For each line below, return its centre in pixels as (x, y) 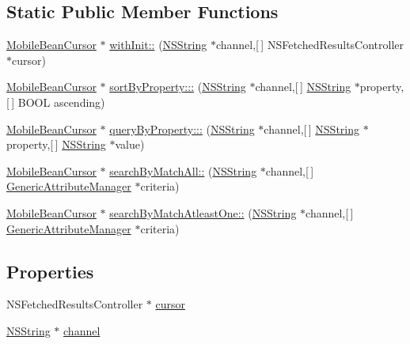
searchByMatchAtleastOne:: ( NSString (203, 212)
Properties (50, 271)
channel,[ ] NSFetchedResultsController (310, 45)
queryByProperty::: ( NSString (182, 129)
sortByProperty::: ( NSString (178, 87)
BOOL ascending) (61, 102)
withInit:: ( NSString (158, 45)
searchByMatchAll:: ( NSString (183, 170)
